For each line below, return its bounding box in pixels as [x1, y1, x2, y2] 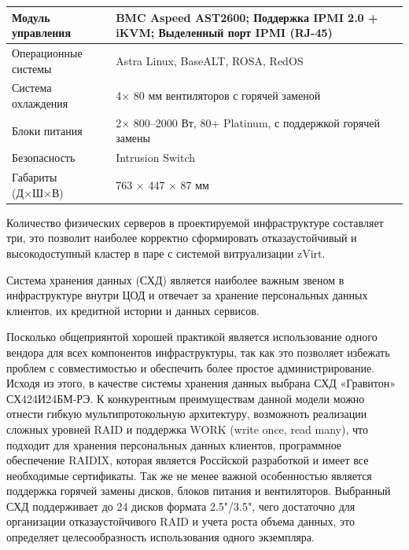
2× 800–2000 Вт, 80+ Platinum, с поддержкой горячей [116, 114, 381, 130]
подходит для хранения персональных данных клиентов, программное [6, 436, 342, 453]
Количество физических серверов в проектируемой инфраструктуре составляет [6, 214, 384, 230]
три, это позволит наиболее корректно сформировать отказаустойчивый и [6, 229, 357, 246]
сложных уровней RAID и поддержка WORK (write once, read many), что [6, 420, 368, 437]
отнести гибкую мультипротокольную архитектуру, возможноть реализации [6, 405, 367, 422]
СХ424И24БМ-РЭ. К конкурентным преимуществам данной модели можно [6, 390, 365, 406]
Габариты [12, 169, 57, 185]
